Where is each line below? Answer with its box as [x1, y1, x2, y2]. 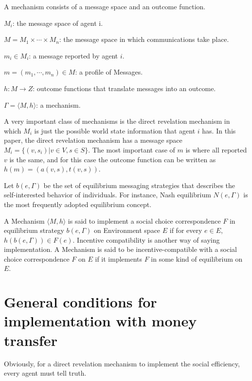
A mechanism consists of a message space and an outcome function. [4, 1, 206, 11]
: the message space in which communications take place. [59, 34, 229, 44]
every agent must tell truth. [4, 368, 87, 378]
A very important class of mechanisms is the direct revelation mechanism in [4, 116, 230, 126]
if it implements [95, 253, 143, 264]
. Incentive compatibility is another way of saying [72, 234, 220, 245]
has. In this [202, 125, 236, 135]
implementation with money [4, 311, 197, 331]
